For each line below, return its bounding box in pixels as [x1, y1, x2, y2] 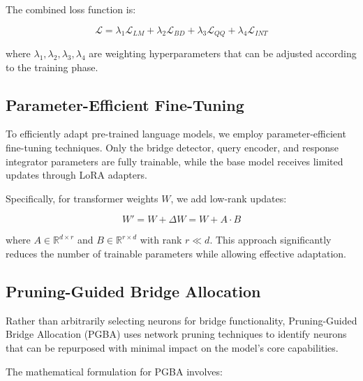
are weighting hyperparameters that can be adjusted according [89, 46, 357, 61]
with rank [140, 232, 182, 247]
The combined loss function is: [6, 2, 136, 16]
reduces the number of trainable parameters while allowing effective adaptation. [6, 246, 347, 260]
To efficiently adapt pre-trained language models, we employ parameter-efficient [6, 126, 346, 141]
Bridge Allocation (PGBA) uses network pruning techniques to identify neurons [6, 327, 347, 341]
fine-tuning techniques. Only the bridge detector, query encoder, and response [6, 140, 339, 155]
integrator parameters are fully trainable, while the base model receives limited [6, 154, 343, 168]
